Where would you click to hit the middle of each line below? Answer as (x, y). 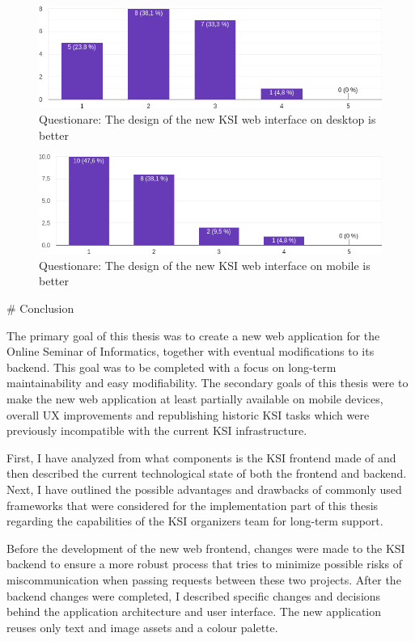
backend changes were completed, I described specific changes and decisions (194, 595)
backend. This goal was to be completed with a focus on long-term (172, 367)
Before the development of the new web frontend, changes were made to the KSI (206, 548)
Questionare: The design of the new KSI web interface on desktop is (207, 119)
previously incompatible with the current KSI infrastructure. (157, 430)
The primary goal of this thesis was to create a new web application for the (193, 335)
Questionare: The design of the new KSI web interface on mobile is (205, 265)
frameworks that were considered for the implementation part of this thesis (193, 505)
